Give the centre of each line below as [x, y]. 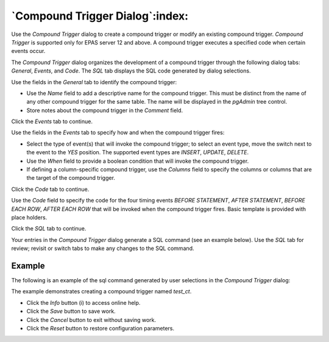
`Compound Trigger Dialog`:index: [100, 16]
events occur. [28, 51]
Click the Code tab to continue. [50, 189]
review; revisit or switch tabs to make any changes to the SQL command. [103, 248]
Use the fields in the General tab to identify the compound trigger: [94, 82]
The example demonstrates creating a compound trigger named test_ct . [101, 291]
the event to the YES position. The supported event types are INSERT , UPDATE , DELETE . [138, 152]
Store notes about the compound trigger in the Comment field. [105, 110]
